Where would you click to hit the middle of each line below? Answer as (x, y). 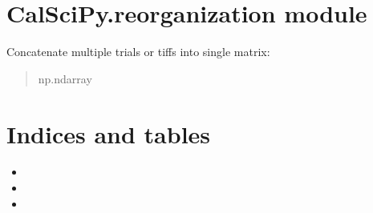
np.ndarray (65, 78)
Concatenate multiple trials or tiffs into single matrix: (138, 52)
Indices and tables (109, 133)
